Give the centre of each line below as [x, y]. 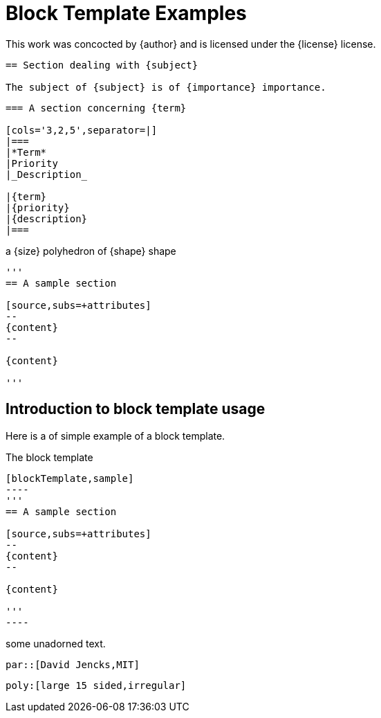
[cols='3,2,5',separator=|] [82, 130]
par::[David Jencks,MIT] [73, 664]
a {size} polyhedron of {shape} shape [91, 251]
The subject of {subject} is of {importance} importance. [166, 87]
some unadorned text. [56, 643]
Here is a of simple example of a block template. [115, 436]
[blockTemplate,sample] [70, 478]
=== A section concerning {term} [96, 108]
